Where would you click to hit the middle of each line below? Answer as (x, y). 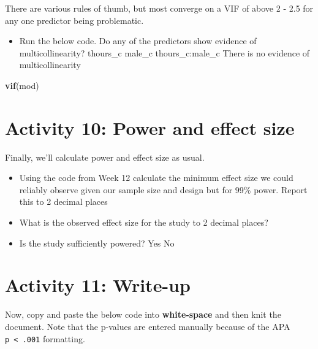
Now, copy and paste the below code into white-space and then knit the (143, 314)
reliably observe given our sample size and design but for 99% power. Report (163, 189)
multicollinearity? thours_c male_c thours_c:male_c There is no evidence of (165, 52)
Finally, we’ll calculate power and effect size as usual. (105, 157)
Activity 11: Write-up (98, 285)
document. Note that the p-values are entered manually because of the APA (148, 326)
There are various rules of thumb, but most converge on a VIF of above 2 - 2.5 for (159, 8)
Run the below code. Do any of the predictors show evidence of (138, 41)
